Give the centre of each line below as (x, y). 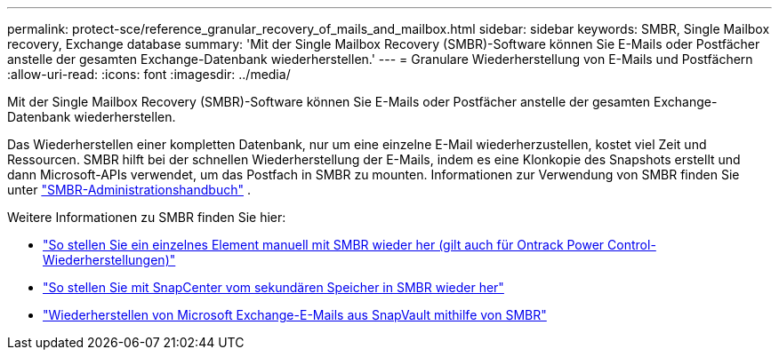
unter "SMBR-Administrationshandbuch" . (129, 190)
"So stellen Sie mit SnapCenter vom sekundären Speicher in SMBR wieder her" (273, 287)
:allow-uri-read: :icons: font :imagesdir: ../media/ (149, 74)
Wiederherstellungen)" (109, 260)
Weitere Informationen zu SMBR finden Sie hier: (147, 217)
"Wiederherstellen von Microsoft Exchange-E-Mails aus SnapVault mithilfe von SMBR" (295, 315)
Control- (632, 245)
